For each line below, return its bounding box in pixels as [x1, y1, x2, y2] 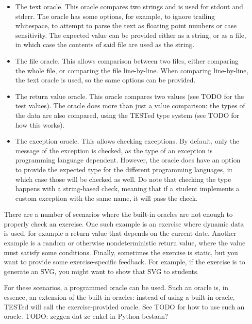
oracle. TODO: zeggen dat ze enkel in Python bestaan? [4, 311, 168, 321]
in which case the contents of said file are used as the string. [15, 39, 195, 49]
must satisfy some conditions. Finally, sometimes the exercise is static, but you [4, 247, 238, 257]
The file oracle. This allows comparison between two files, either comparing [15, 55, 239, 65]
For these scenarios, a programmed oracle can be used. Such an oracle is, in [4, 282, 228, 292]
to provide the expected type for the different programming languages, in [15, 164, 233, 174]
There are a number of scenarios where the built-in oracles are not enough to [4, 209, 233, 219]
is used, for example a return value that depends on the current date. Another [4, 228, 236, 238]
